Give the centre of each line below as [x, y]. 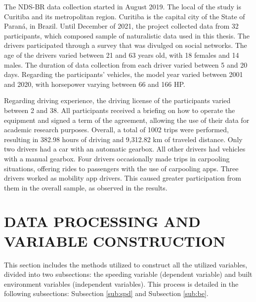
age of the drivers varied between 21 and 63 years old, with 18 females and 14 [122, 55]
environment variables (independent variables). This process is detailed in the [121, 283]
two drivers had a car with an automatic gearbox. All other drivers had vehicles [125, 149]
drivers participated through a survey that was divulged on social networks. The [126, 45]
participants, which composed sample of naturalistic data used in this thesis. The [127, 35]
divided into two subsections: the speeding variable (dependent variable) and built [128, 274]
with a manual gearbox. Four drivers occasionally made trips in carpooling [117, 158]
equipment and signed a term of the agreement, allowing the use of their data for [127, 120]
